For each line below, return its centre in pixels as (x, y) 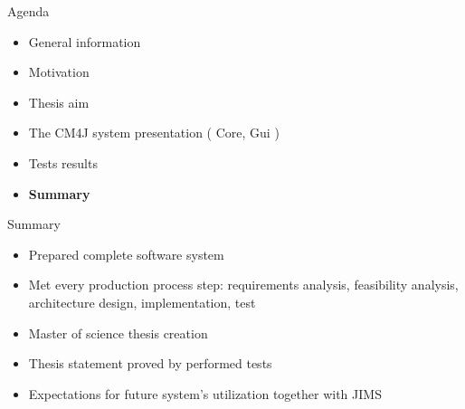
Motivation (59, 72)
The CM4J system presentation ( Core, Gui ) (154, 133)
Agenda (28, 11)
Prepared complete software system (126, 254)
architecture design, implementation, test (142, 302)
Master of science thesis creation (118, 333)
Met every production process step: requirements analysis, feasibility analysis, (243, 285)
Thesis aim (59, 102)
